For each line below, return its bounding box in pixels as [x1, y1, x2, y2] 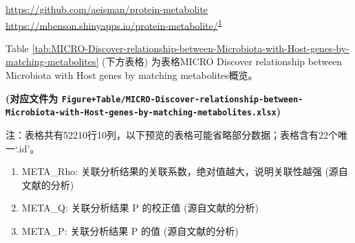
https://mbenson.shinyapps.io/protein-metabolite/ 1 [6, 16, 222, 32]
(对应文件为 [6, 91, 58, 105]
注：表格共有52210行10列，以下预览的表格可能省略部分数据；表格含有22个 [6, 127, 338, 141]
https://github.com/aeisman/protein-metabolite [6, 2, 208, 16]
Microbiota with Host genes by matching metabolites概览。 [6, 68, 258, 82]
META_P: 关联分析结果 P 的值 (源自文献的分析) [21, 223, 239, 238]
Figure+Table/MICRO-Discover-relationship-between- [61, 94, 303, 104]
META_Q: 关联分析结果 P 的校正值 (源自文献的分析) [21, 200, 259, 215]
